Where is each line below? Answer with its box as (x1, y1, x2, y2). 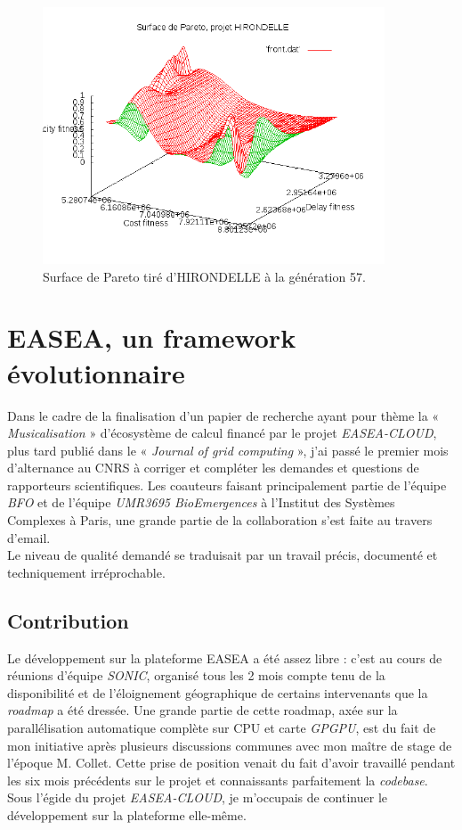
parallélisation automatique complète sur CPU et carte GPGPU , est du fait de (7, 719, 436, 737)
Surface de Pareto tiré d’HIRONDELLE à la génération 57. (43, 267, 366, 285)
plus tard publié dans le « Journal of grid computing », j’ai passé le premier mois (7, 440, 449, 459)
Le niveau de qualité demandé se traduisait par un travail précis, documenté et (7, 546, 438, 564)
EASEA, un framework (7, 319, 296, 356)
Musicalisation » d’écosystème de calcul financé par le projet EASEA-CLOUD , (7, 423, 437, 442)
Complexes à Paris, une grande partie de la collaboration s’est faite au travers (7, 511, 433, 530)
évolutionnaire (7, 354, 185, 390)
